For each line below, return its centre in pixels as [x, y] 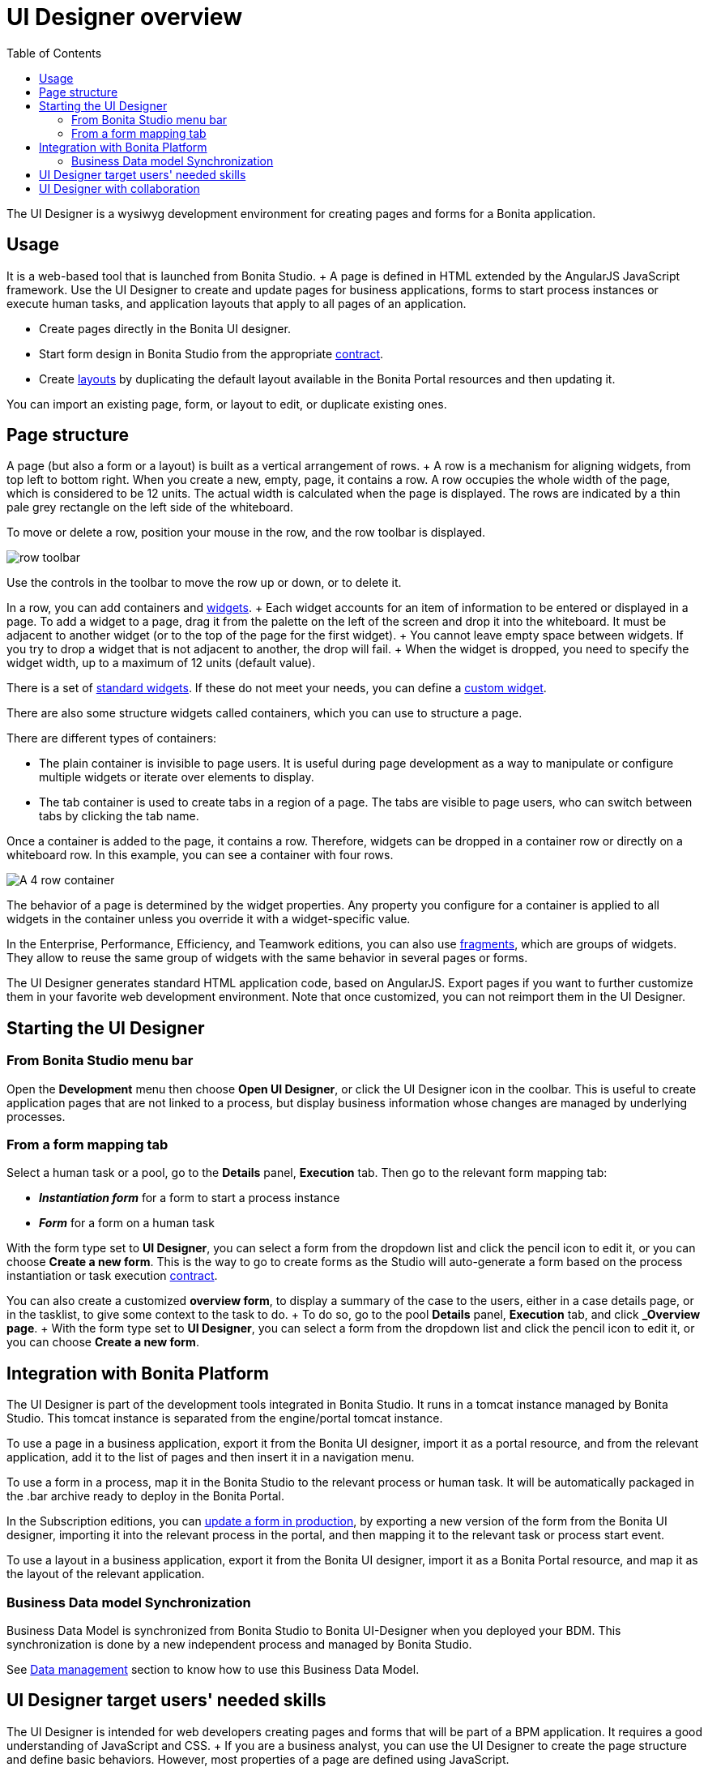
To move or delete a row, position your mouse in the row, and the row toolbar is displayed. [246, 533]
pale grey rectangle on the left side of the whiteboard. [150, 507]
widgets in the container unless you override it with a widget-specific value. [209, 919]
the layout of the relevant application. [106, 1574]
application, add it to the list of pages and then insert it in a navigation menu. [211, 1457]
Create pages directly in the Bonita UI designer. [165, 328]
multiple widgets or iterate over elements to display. [177, 777]
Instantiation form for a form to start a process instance [190, 1198]
